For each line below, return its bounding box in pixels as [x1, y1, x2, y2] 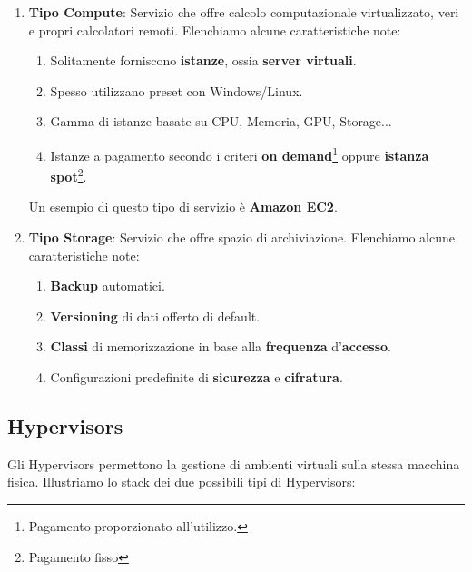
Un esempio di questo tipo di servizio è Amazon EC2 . [28, 197, 338, 216]
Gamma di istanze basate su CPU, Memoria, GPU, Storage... [50, 112, 392, 131]
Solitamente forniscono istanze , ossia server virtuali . [50, 51, 357, 70]
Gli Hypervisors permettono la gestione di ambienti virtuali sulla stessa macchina [7, 454, 460, 473]
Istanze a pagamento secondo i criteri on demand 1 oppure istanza [50, 143, 429, 164]
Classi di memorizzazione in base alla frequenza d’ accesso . [50, 337, 392, 356]
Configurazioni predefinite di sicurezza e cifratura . [50, 368, 343, 387]
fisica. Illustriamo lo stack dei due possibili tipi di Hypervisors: [7, 472, 356, 491]
